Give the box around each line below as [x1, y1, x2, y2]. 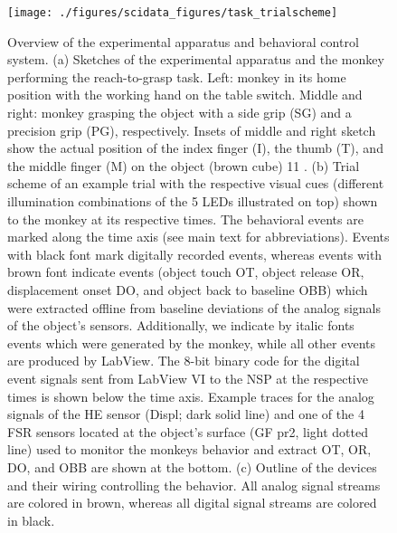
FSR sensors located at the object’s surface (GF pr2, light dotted [7, 422, 369, 441]
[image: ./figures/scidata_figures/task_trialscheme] [7, 6, 338, 19]
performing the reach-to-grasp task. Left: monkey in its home [7, 67, 346, 86]
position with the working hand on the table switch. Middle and [7, 85, 363, 104]
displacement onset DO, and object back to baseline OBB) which [7, 280, 368, 299]
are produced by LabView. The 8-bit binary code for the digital [7, 351, 360, 370]
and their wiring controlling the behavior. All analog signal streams [7, 475, 381, 494]
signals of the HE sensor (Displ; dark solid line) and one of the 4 [7, 405, 364, 424]
